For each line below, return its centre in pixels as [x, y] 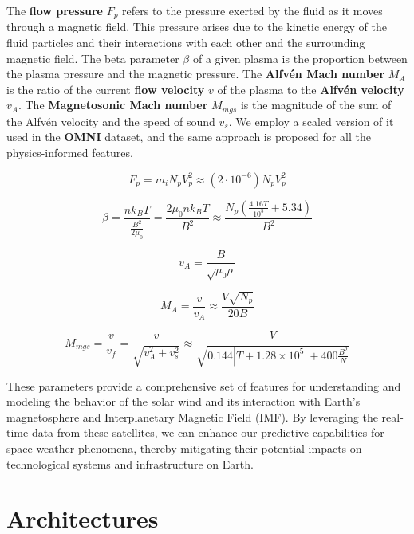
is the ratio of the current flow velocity [106, 89]
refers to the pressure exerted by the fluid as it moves [252, 10]
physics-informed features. [70, 153]
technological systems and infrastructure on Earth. [130, 463]
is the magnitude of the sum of [316, 105]
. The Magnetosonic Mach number [113, 105]
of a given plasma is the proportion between [300, 58]
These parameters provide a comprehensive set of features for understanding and [204, 385]
